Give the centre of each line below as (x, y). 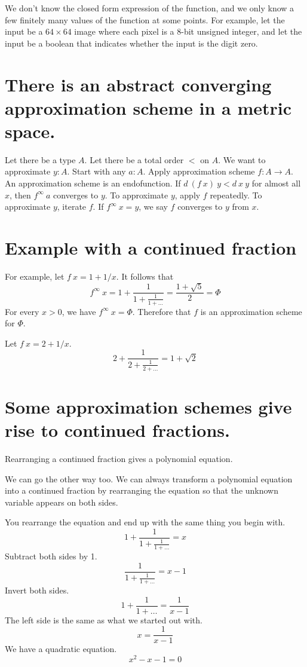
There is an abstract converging (138, 84)
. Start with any (96, 171)
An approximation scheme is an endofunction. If (93, 183)
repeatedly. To (236, 195)
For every (22, 311)
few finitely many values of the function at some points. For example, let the (145, 19)
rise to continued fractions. (117, 430)
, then (20, 195)
